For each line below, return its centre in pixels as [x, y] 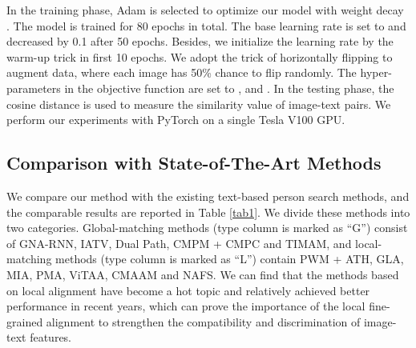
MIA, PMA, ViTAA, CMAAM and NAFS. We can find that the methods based [203, 274]
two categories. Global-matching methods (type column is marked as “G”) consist [207, 228]
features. [51, 337]
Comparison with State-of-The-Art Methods [194, 163]
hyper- [376, 72]
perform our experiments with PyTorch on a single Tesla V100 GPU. [176, 120]
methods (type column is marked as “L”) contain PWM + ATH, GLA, [230, 259]
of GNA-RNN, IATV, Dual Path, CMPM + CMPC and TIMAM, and [179, 243]
